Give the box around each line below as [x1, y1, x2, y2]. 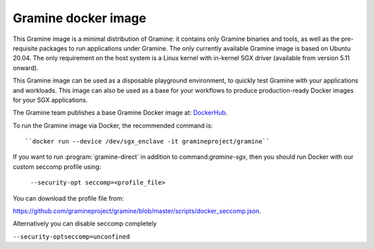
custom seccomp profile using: [12, 162, 102, 171]
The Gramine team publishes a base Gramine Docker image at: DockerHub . [12, 108, 228, 117]
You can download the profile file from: [12, 194, 124, 203]
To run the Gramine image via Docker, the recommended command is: [12, 121, 213, 130]
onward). [12, 63, 39, 72]
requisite [12, 44, 38, 52]
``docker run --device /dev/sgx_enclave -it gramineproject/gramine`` [25, 137, 270, 146]
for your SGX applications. [12, 96, 88, 104]
